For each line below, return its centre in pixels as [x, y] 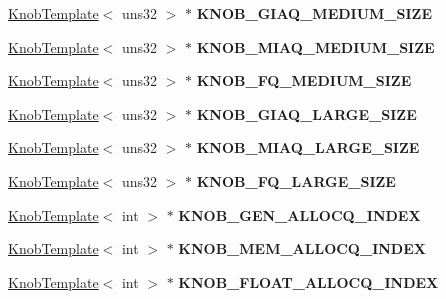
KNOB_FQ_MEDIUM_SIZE [304, 80]
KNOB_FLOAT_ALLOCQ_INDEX [308, 281]
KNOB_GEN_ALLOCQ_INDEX [299, 214]
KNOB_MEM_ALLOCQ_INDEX [302, 248]
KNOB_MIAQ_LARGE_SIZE [308, 147]
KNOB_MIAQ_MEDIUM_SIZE [315, 46]
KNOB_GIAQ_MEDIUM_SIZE [314, 13]
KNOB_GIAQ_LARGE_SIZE [306, 113]
